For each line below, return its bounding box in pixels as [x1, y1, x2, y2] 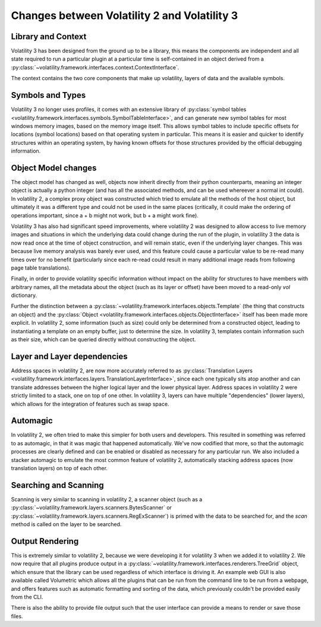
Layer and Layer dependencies [11, 351, 128, 362]
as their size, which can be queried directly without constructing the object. [11, 336, 196, 343]
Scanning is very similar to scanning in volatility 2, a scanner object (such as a [11, 496, 203, 503]
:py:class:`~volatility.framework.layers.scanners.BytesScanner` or [11, 504, 172, 511]
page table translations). [11, 264, 71, 271]
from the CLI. [11, 593, 43, 600]
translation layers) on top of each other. [11, 464, 108, 471]
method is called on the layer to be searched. [11, 521, 122, 528]
